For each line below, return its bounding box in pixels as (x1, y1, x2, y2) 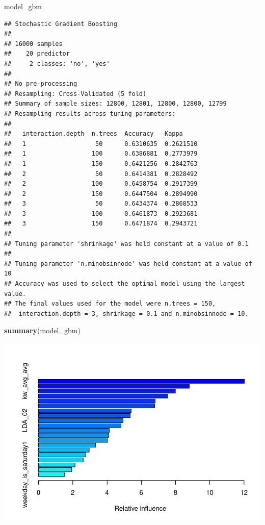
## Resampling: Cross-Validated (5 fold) (4, 90, 147, 97)
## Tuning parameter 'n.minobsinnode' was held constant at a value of (4, 260, 252, 267)
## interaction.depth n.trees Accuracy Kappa (4, 130, 183, 138)
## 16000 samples (4, 40, 63, 47)
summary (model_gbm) (4, 325, 81, 336)
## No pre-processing (4, 80, 77, 88)
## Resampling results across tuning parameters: (4, 110, 176, 117)
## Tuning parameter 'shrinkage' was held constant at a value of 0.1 (4, 240, 249, 247)
